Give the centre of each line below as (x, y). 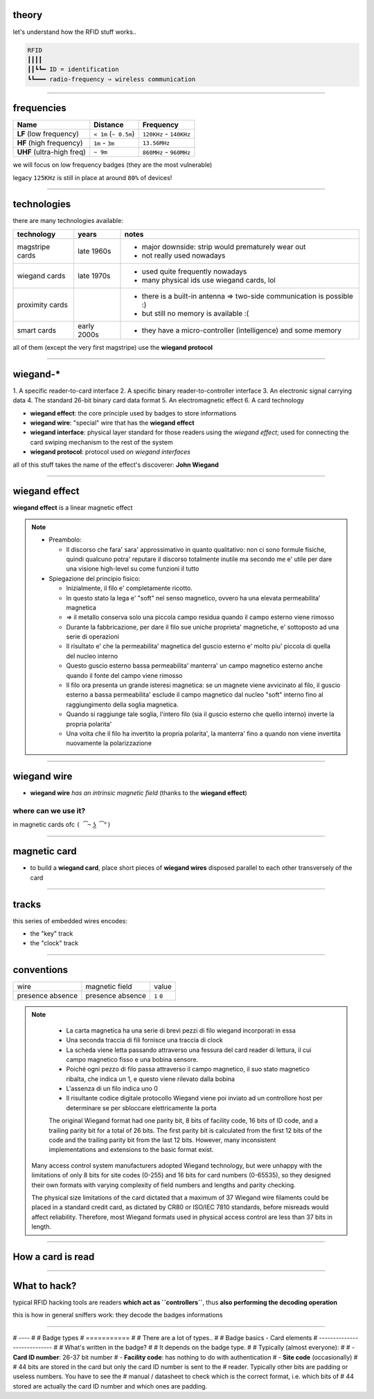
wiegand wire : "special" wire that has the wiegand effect (112, 422)
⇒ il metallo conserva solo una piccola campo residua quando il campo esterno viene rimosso (201, 617)
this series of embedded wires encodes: (70, 920)
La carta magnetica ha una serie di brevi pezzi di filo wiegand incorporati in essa (181, 1030)
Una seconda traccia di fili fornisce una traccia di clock (144, 1040)
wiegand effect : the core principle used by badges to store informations (133, 413)
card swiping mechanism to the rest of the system (101, 442)
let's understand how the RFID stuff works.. (74, 32)
